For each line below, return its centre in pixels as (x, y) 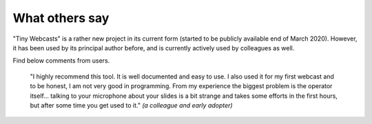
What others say (61, 18)
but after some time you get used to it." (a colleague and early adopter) (132, 105)
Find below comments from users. (61, 61)
